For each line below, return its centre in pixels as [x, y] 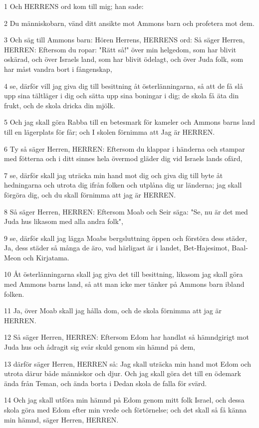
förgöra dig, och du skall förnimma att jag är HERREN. [90, 194]
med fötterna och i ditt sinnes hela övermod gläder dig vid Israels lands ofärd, [123, 158]
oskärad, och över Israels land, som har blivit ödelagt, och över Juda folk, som [124, 59]
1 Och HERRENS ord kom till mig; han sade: [74, 6]
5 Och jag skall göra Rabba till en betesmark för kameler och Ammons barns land [130, 122]
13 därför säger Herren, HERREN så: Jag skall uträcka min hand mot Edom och [128, 363]
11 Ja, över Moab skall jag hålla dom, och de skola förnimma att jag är [113, 311]
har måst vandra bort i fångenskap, [58, 69]
